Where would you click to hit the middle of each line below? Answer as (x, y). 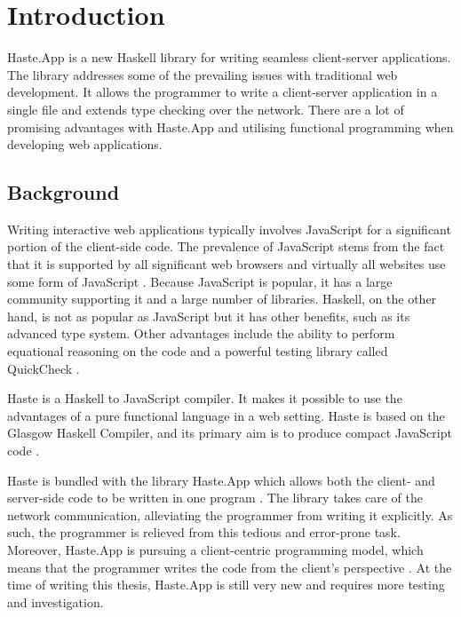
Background (64, 192)
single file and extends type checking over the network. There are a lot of (206, 109)
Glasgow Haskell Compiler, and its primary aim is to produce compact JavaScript (230, 433)
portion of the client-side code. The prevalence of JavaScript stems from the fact (226, 246)
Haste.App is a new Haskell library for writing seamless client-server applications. (229, 57)
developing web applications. (85, 144)
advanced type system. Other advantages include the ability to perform (201, 333)
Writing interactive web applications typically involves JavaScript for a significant (229, 229)
